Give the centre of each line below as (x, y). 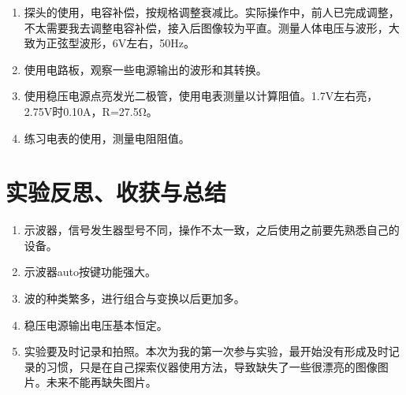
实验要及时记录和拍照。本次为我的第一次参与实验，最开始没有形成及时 (206, 351)
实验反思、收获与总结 (116, 192)
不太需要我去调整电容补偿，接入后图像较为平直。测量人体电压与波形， (206, 27)
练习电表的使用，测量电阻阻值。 (107, 138)
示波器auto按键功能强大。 (90, 272)
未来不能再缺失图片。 (101, 382)
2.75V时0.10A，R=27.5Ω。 (91, 111)
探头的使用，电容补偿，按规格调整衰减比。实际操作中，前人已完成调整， (212, 12)
